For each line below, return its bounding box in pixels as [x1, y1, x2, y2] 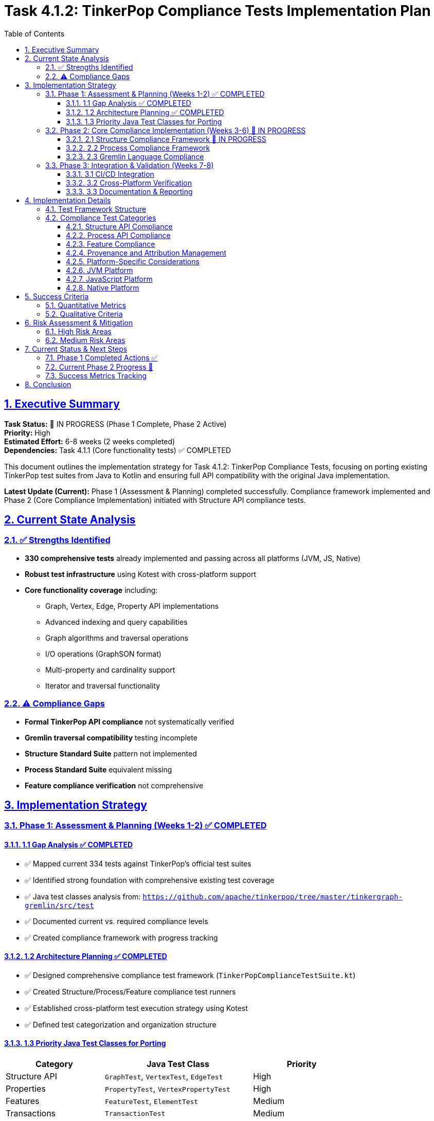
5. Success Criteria [25, 292, 89, 301]
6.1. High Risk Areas [45, 327, 112, 336]
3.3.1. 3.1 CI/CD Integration [66, 169, 154, 178]
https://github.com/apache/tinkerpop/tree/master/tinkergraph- [142, 892, 403, 901]
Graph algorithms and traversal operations [45, 633, 188, 642]
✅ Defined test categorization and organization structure [25, 1020, 216, 1029]
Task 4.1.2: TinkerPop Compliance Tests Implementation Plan [4, 2, 431, 20]
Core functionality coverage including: [25, 585, 158, 594]
